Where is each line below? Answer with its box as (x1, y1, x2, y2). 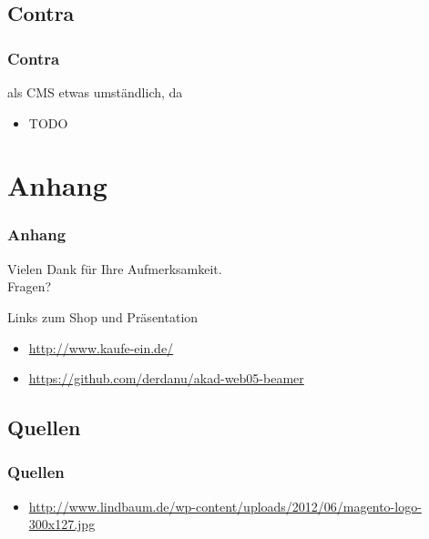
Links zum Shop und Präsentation (7, 307, 199, 326)
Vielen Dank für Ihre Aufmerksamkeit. (7, 259, 222, 278)
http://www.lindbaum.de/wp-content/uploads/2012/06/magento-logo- (28, 496, 422, 515)
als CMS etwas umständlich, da (7, 83, 183, 101)
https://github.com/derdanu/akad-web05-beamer (28, 369, 304, 388)
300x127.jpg (28, 514, 96, 534)
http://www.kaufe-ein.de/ (28, 338, 174, 357)
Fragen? (7, 277, 52, 296)
